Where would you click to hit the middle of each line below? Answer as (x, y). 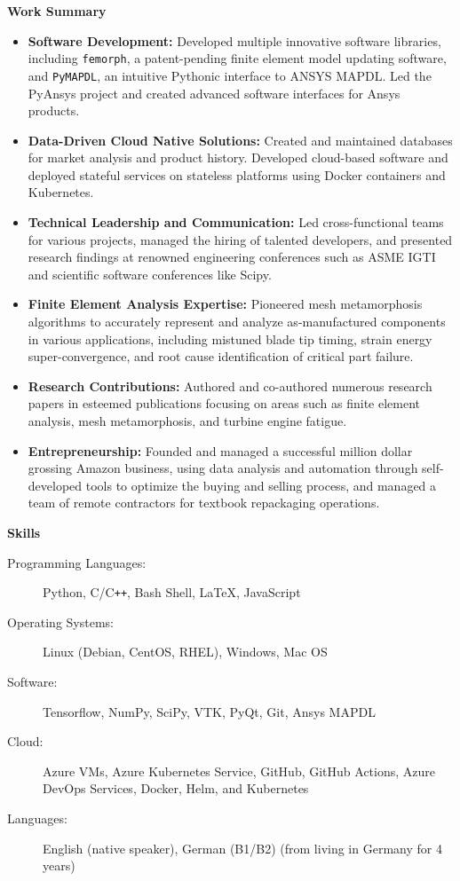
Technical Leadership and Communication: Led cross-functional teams (236, 222)
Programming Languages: (77, 562)
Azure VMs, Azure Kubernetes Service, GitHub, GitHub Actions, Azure (239, 771)
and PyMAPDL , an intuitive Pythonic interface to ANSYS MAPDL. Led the (230, 75)
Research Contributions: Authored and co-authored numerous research (230, 385)
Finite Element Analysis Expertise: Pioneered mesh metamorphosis (225, 304)
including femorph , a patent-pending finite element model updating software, (237, 58)
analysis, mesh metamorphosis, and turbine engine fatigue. (187, 421)
